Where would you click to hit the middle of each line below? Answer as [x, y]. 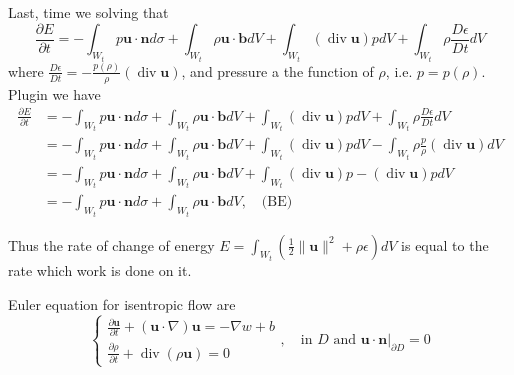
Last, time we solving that [88, 12]
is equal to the [445, 244]
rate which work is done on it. [100, 270]
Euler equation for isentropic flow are [122, 303]
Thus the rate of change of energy [111, 244]
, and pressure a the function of [277, 70]
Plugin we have [54, 93]
